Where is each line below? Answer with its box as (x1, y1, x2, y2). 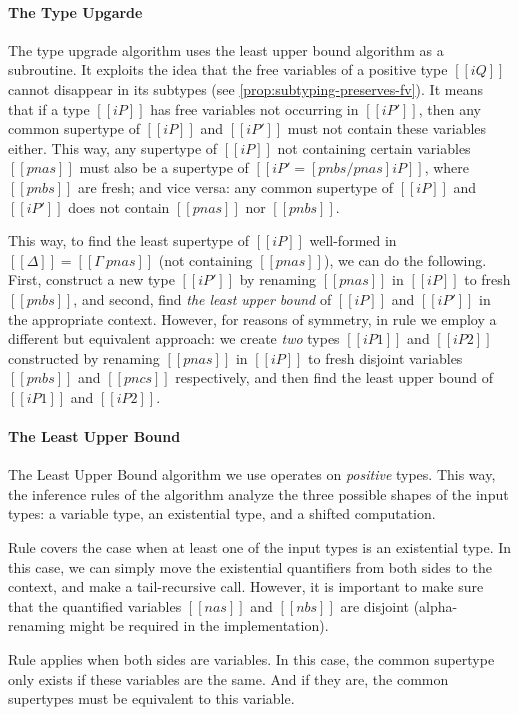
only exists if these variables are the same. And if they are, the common (8, 668, 449, 689)
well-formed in (309, 230, 397, 251)
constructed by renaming (8, 347, 160, 368)
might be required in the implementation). (69, 615, 329, 636)
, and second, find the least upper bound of (73, 288, 332, 309)
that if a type (8, 98, 90, 119)
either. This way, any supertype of (8, 137, 218, 158)
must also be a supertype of (79, 157, 249, 178)
